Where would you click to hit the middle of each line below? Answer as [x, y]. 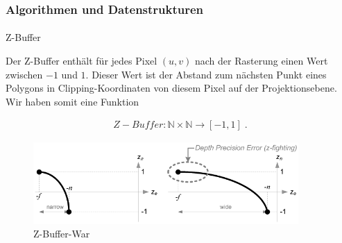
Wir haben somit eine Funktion [72, 101]
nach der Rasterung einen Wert [262, 61]
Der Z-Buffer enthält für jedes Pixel [82, 61]
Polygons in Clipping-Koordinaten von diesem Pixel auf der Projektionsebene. [171, 88]
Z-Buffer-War [62, 234]
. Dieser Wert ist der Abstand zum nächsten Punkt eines [206, 74]
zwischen [24, 74]
